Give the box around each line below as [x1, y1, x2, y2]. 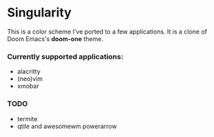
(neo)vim [17, 75, 43, 83]
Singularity [7, 5, 72, 21]
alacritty [17, 67, 41, 76]
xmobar [17, 82, 39, 90]
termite [17, 114, 38, 123]
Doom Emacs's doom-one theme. [7, 34, 103, 42]
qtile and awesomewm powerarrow [17, 122, 117, 130]
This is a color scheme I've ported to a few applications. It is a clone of [7, 27, 208, 36]
